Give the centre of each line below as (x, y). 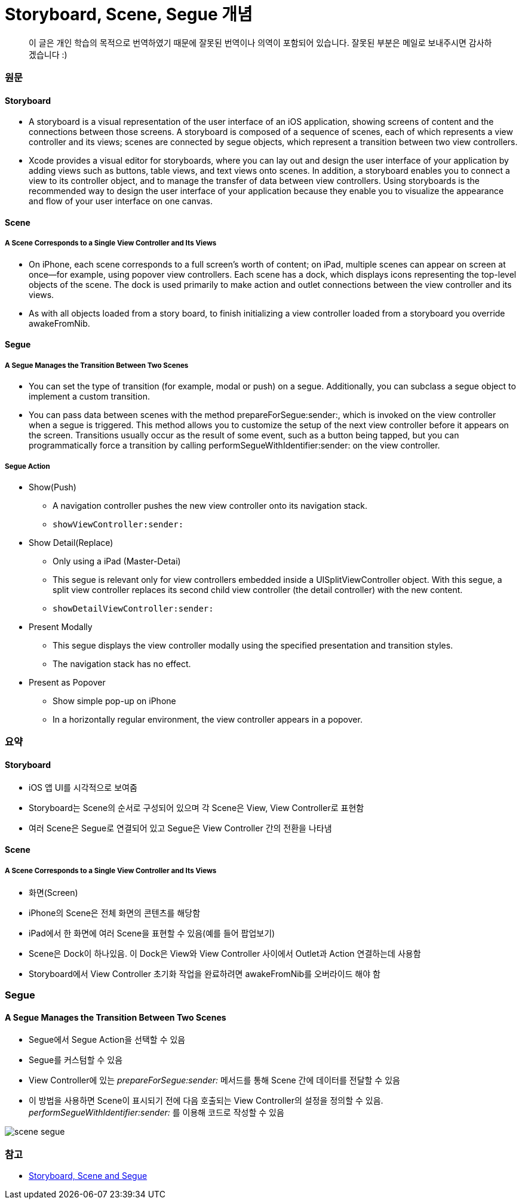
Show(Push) (53, 487)
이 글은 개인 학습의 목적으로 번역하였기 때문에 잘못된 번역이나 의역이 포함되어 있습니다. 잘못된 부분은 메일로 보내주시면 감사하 (260, 42)
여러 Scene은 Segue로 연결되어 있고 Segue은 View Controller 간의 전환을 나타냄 (180, 828)
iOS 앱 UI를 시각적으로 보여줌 (83, 787)
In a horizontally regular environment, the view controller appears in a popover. (208, 719)
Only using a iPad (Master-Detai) (117, 561)
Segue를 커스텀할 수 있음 (76, 1060)
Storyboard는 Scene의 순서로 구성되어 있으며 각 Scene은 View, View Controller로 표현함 (196, 807)
